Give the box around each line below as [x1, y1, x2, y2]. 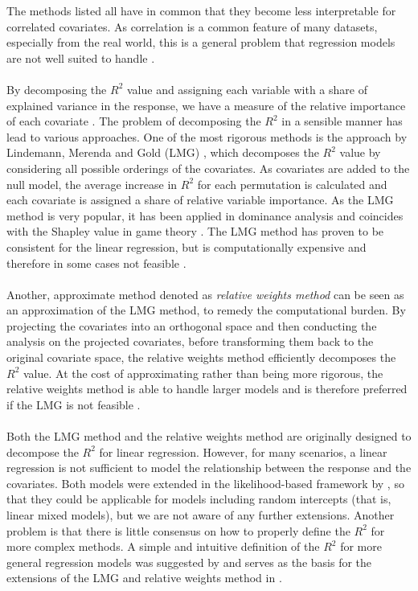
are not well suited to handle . [6, 49, 155, 66]
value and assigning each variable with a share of [126, 80, 367, 97]
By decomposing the [6, 80, 107, 97]
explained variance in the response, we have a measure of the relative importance [6, 96, 406, 113]
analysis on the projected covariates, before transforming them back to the [6, 333, 374, 350]
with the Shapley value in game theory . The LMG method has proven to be [6, 223, 384, 240]
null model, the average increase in [6, 175, 178, 192]
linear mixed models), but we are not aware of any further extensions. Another [6, 507, 395, 523]
